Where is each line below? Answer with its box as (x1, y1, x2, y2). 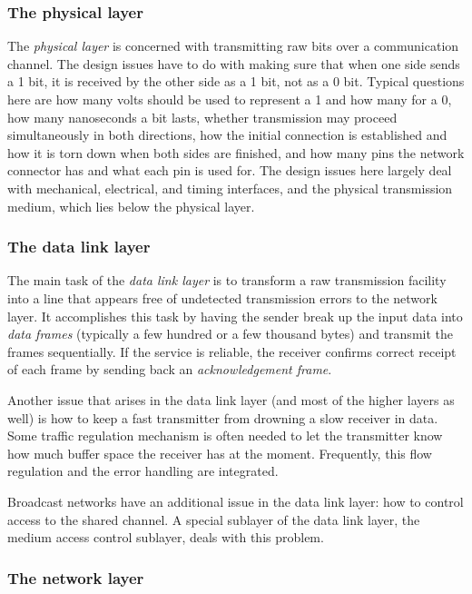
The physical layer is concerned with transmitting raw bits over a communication (7, 36, 459, 55)
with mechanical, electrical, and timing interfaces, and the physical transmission (7, 178, 453, 197)
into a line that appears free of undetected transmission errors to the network (7, 288, 438, 307)
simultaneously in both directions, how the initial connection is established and (7, 125, 447, 144)
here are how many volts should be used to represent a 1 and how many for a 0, (7, 90, 452, 108)
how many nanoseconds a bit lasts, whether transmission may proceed (7, 107, 398, 126)
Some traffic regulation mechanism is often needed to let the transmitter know (7, 426, 443, 445)
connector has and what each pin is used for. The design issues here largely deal (7, 161, 452, 180)
